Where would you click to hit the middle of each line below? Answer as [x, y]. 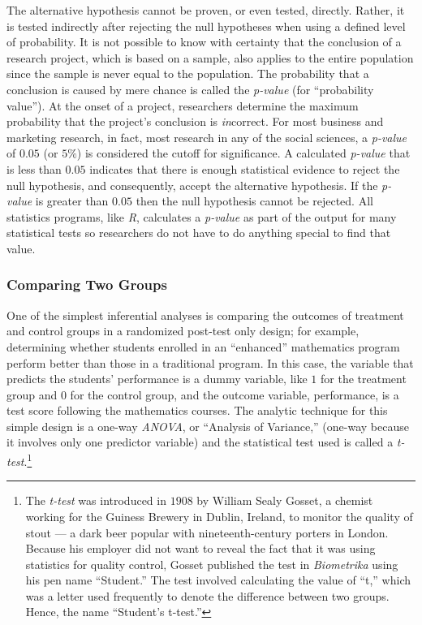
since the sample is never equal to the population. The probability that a [188, 73]
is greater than [72, 201]
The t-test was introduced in [96, 500]
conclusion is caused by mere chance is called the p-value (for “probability [190, 89]
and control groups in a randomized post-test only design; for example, [183, 331]
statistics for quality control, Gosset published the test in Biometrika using [212, 564]
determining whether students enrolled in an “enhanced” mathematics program [203, 346]
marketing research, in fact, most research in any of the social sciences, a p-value [207, 137]
